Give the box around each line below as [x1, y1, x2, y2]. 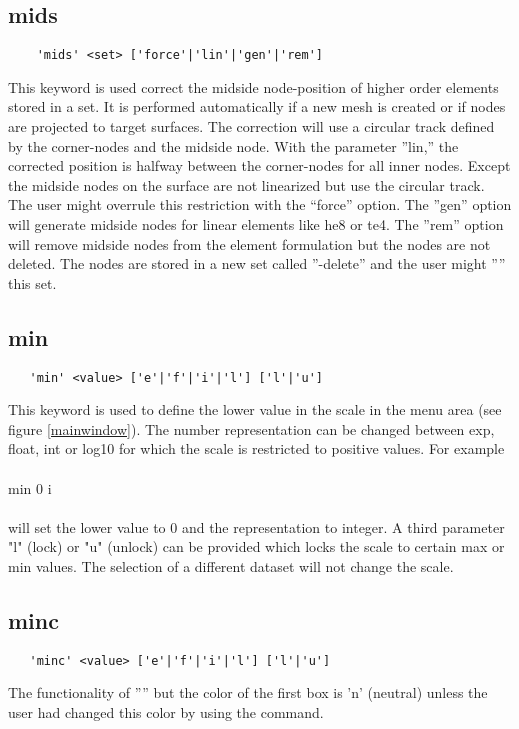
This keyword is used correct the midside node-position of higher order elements [8, 76, 499, 97]
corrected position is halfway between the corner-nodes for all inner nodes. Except [8, 155, 511, 176]
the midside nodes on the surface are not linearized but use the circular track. [8, 174, 485, 195]
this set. [8, 272, 57, 293]
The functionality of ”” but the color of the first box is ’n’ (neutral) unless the [8, 682, 488, 703]
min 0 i [8, 477, 52, 498]
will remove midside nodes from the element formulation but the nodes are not [8, 233, 491, 254]
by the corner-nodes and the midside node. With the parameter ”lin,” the [8, 135, 459, 156]
